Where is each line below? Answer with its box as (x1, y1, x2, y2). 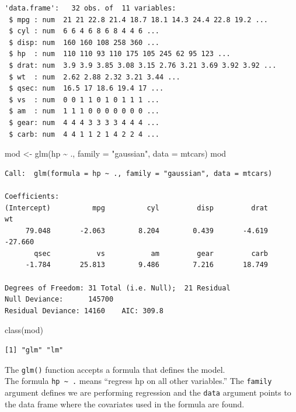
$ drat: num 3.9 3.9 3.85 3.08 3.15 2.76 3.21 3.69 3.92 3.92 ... (9, 61, 277, 70)
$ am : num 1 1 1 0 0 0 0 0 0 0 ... (9, 107, 159, 116)
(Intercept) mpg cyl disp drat (5, 203, 269, 212)
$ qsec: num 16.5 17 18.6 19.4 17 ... (9, 84, 164, 93)
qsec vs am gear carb (34, 249, 269, 258)
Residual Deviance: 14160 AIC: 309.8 (5, 306, 164, 315)
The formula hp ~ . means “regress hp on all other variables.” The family (5, 375, 272, 387)
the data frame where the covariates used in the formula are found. (5, 397, 245, 410)
